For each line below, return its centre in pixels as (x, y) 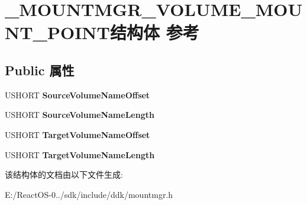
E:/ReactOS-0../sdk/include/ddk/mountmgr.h (89, 194)
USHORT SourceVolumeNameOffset (77, 95)
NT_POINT (57, 32)
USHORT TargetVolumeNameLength (80, 154)
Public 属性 (40, 70)
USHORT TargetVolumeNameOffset (77, 134)
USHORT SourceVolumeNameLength (80, 115)
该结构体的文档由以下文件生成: (64, 174)
